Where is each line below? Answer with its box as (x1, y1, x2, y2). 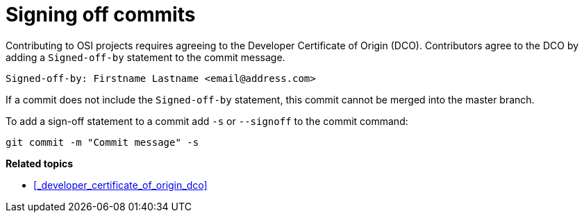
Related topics (6, 157, 74, 169)
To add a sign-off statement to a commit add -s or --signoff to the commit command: (6, 115, 408, 127)
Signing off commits (6, 3, 196, 26)
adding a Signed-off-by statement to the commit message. (6, 51, 285, 63)
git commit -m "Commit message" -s (6, 136, 199, 148)
